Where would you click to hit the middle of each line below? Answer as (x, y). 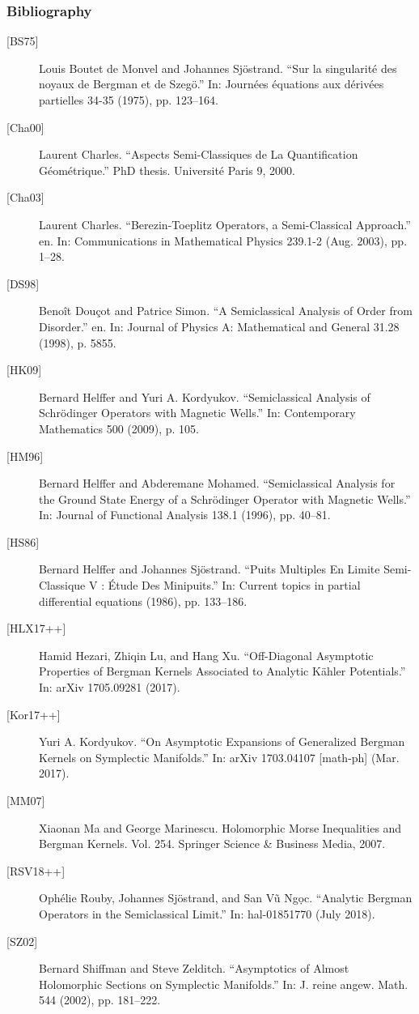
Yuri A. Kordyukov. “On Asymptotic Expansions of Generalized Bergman (222, 741)
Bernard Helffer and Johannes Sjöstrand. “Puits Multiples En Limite (209, 569)
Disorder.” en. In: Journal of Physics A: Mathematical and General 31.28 (219, 326)
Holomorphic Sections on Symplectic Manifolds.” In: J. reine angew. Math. (224, 984)
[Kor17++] (34, 714)
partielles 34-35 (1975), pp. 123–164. (129, 100)
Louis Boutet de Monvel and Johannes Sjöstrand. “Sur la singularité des (218, 68)
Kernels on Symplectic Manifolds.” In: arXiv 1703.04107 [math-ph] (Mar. (219, 757)
